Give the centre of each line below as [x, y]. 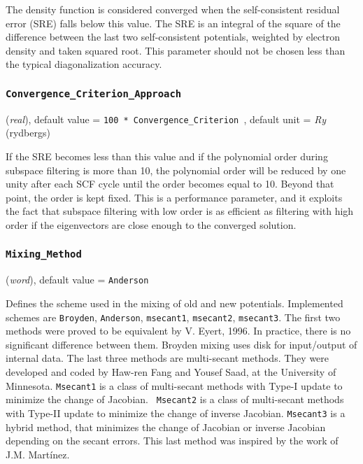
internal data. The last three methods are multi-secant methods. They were [168, 358]
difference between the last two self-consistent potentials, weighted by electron [173, 37]
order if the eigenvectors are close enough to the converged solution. [151, 224]
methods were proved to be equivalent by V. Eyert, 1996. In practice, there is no [178, 331]
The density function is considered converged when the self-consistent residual [173, 9]
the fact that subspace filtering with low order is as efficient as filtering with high [180, 211]
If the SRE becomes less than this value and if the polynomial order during [167, 156]
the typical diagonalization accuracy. [84, 64]
